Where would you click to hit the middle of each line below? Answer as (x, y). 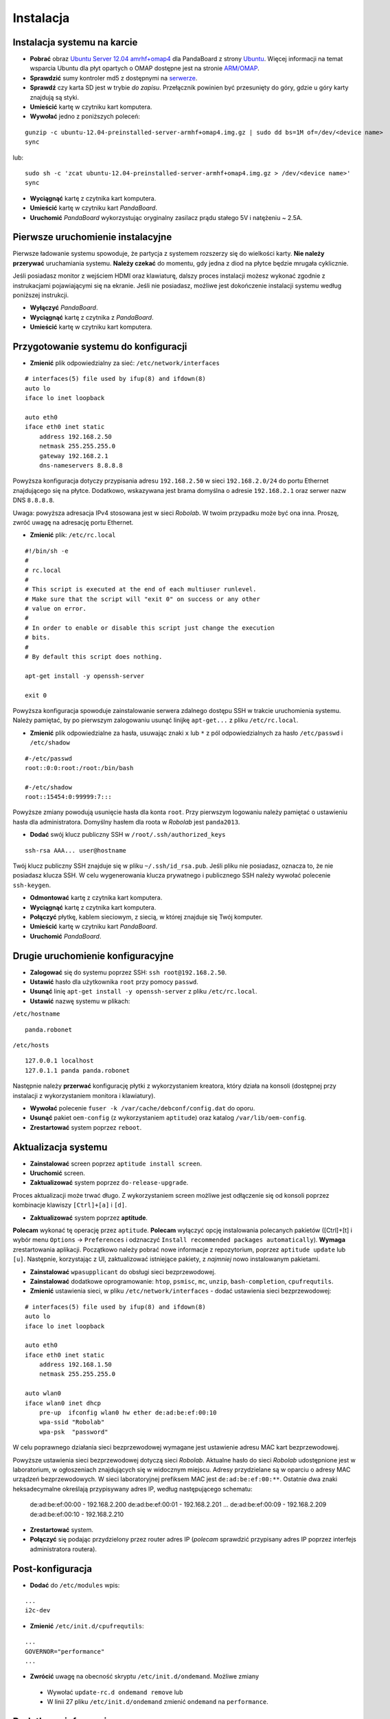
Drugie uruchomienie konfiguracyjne (93, 956)
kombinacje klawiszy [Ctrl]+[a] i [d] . (70, 1205)
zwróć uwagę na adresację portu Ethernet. (73, 522)
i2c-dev (38, 1610)
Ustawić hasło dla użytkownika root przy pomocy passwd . (114, 982)
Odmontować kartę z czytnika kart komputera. (96, 898)
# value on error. (56, 609)
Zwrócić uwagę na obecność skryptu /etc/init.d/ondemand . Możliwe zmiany (145, 1676)
